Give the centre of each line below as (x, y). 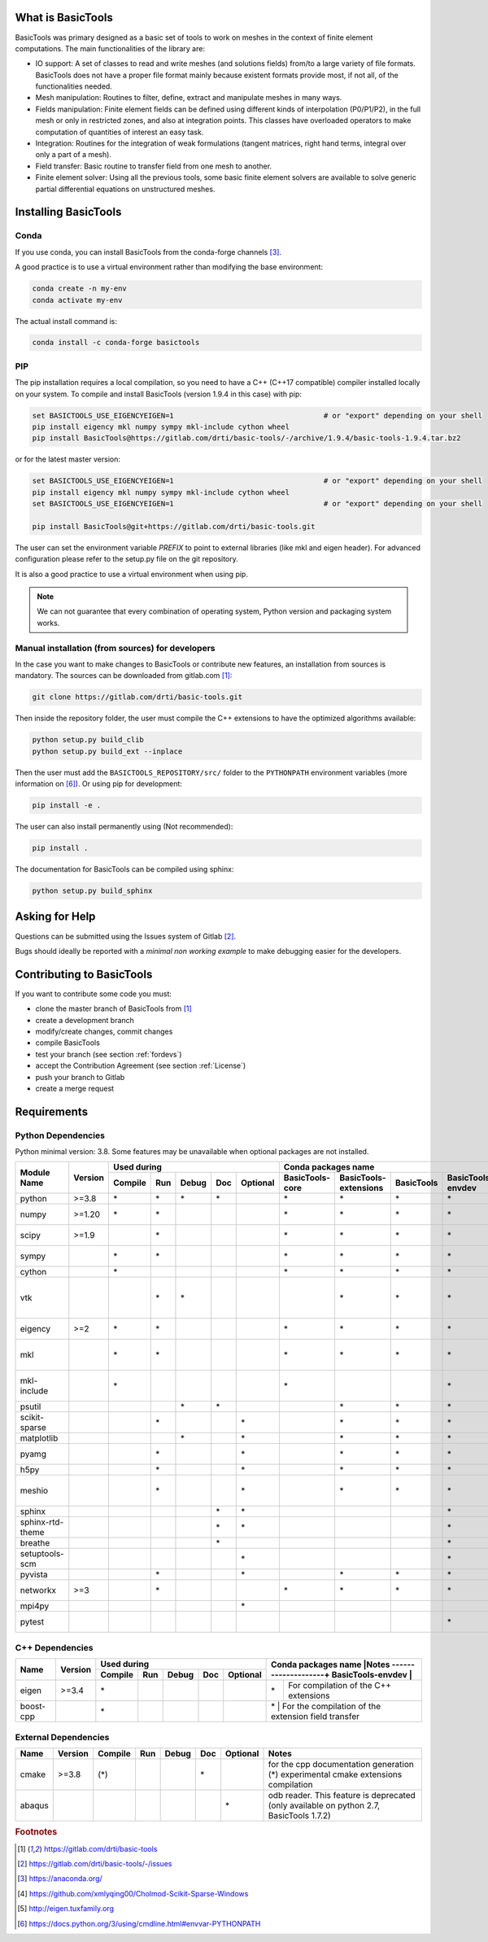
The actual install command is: (66, 321)
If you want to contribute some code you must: (94, 994)
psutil (30, 1406)
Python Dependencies (60, 1135)
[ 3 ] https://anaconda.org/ (60, 1879)
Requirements (52, 1111)
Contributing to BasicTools (84, 974)
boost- (33, 1707)
